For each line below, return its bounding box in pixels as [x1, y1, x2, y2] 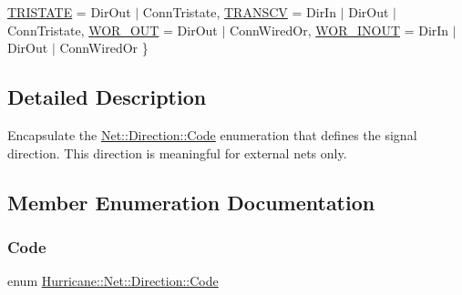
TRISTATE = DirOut [7, 3, 131, 21]
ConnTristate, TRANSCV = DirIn [142, 3, 336, 21]
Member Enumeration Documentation [7, 188, 375, 216]
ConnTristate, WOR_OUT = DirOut [7, 20, 218, 39]
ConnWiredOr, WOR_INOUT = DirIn [230, 20, 449, 39]
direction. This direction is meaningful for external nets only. [7, 143, 347, 162]
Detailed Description [7, 83, 207, 111]
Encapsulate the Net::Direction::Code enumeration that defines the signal [7, 125, 417, 144]
